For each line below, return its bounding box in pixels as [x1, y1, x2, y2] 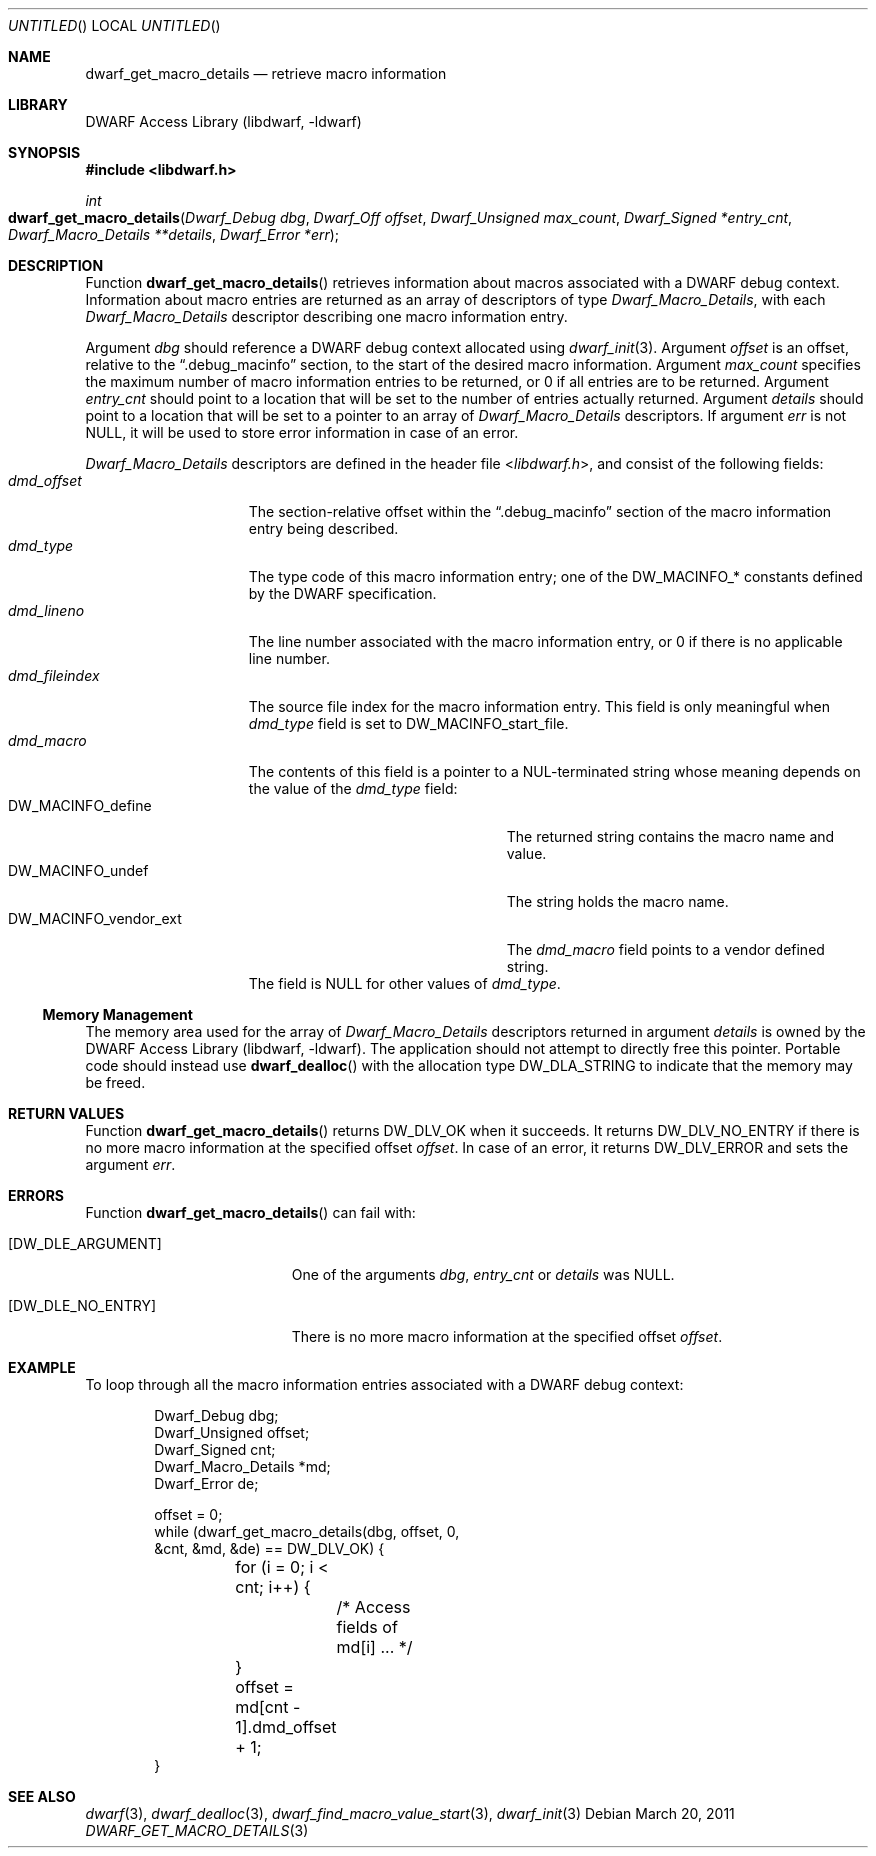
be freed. [85, 1074, 146, 1091]
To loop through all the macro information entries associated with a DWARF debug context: [85, 1376, 684, 1393]
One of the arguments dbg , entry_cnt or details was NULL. [291, 1266, 675, 1283]
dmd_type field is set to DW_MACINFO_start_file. [248, 715, 569, 732]
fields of [336, 1617, 398, 1637]
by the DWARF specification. [248, 585, 437, 602]
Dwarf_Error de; [154, 1475, 259, 1492]
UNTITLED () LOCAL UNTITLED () [8, 17, 221, 34]
